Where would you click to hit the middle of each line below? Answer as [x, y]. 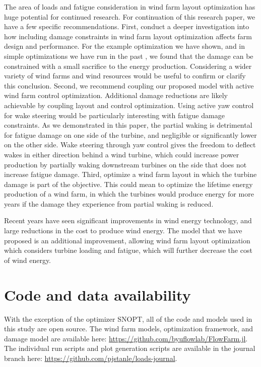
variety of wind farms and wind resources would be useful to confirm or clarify [125, 76]
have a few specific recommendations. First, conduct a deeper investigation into [127, 26]
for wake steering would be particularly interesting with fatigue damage [114, 115]
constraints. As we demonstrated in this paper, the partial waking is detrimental [128, 125]
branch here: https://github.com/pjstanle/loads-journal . [91, 358]
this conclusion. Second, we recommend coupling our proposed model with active [129, 85]
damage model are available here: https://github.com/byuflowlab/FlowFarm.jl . [126, 338]
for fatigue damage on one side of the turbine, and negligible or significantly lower [130, 134]
